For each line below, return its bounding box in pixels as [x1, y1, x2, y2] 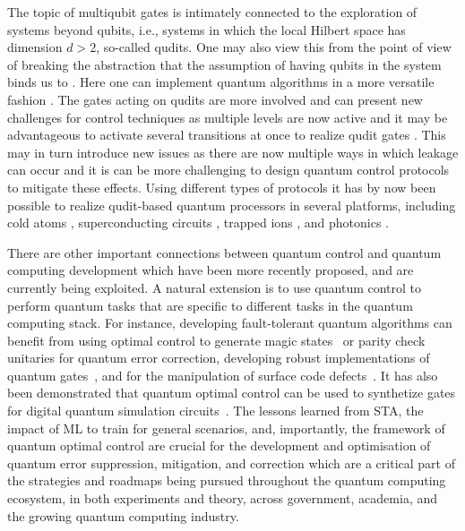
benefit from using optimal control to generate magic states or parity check [7, 330, 426, 349]
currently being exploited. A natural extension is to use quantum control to [7, 278, 422, 296]
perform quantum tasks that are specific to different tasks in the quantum [7, 295, 413, 314]
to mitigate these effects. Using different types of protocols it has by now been [7, 177, 436, 196]
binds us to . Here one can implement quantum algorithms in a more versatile [7, 73, 435, 91]
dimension [7, 38, 63, 56]
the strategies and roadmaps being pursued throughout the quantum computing [7, 471, 446, 490]
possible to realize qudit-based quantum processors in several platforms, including [7, 195, 456, 214]
